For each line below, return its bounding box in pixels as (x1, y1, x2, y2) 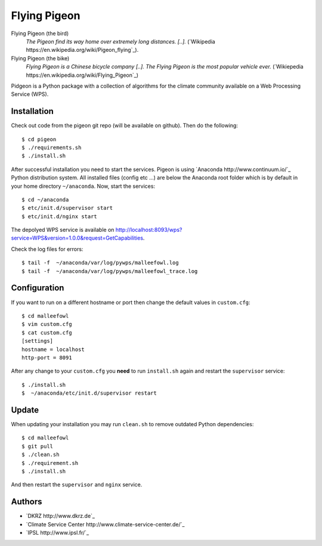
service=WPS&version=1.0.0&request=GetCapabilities (11, 234, 143, 241)
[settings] (21, 337, 54, 345)
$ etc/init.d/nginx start (21, 213, 98, 220)
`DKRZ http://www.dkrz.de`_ (26, 513, 95, 520)
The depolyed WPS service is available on (11, 227, 114, 234)
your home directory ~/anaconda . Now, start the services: (11, 182, 155, 190)
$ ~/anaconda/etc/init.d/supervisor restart (21, 390, 157, 396)
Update (11, 405, 39, 415)
